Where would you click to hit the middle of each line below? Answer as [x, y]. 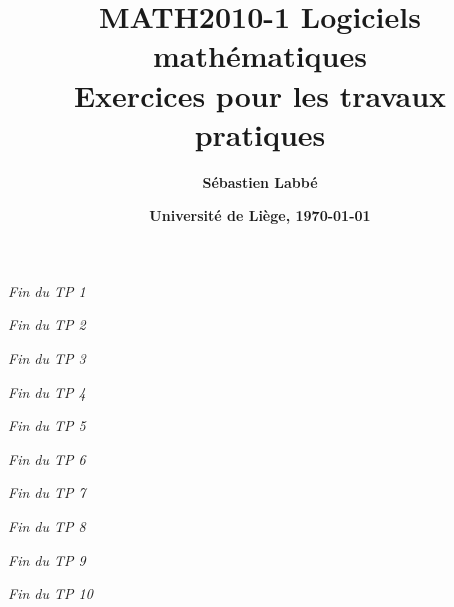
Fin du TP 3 [47, 358]
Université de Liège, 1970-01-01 [260, 215]
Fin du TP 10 [50, 593]
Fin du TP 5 [47, 425]
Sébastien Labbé [260, 181]
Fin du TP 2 [47, 324]
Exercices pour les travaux [260, 94]
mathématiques [260, 55]
